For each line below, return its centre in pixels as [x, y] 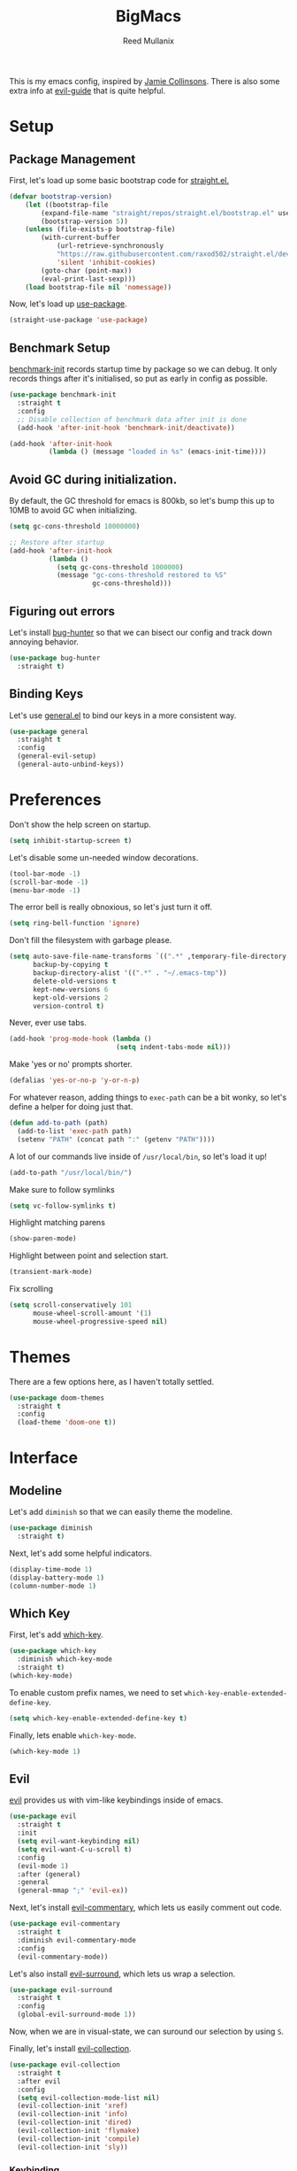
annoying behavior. [44, 642]
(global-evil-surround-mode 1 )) [77, 2015]
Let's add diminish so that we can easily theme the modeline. [121, 1512]
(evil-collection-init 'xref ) [72, 2106]
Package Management [72, 159]
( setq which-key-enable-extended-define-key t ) [99, 1718]
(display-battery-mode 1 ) [57, 1578]
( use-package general [49, 731]
